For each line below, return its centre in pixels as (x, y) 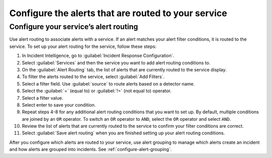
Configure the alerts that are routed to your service (118, 13)
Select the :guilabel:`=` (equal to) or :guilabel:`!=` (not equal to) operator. (97, 91)
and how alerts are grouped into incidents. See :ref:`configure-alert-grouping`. (91, 149)
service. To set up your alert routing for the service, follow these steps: (83, 46)
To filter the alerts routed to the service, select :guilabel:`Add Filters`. (93, 77)
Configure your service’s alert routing (74, 27)
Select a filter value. (43, 98)
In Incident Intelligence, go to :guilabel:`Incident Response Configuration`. (98, 56)
